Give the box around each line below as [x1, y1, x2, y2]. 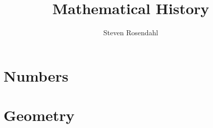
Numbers [4, 65, 69, 86]
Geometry [4, 105, 75, 125]
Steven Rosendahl [103, 27, 158, 38]
